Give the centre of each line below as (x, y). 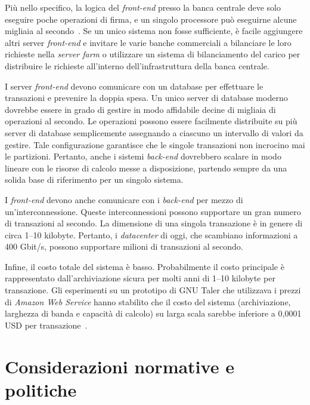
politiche (41, 389)
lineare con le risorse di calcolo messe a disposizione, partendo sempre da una (146, 168)
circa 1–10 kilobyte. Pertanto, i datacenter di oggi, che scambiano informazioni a (151, 234)
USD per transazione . (46, 325)
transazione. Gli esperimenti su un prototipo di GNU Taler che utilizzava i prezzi (153, 290)
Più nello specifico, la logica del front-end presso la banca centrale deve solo (143, 7)
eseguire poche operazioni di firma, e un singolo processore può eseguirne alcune (151, 19)
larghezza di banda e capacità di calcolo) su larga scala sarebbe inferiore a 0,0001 (153, 313)
